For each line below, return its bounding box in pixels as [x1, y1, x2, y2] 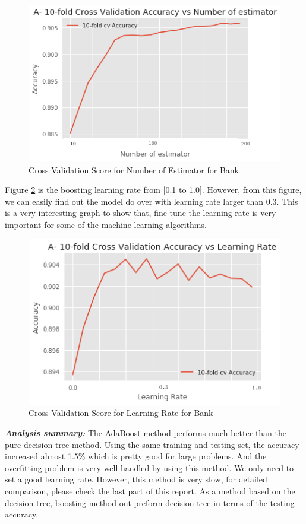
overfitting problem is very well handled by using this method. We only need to [5, 461, 294, 474]
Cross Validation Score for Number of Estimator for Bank [29, 163, 239, 176]
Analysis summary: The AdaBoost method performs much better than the [5, 427, 287, 439]
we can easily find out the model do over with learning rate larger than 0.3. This [5, 195, 298, 207]
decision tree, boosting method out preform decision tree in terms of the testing [5, 496, 295, 509]
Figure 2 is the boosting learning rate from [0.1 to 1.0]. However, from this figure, [5, 183, 302, 196]
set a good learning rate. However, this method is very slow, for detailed [5, 473, 267, 485]
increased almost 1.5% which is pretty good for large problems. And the [5, 450, 267, 462]
